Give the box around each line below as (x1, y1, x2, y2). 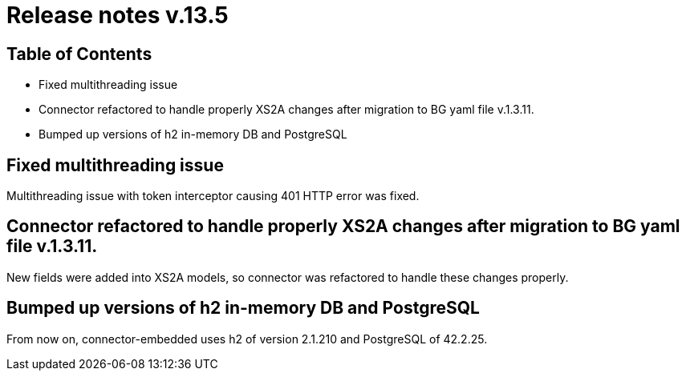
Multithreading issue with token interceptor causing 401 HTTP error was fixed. (6, 189, 420, 203)
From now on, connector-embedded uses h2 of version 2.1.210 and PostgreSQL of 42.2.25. (6, 331, 488, 346)
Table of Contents (6, 43, 152, 64)
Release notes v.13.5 (6, 2, 229, 29)
